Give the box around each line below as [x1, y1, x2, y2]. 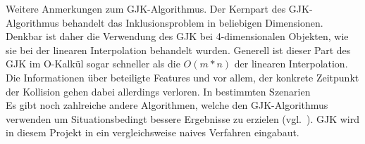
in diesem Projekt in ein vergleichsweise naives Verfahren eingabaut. [6, 125, 299, 140]
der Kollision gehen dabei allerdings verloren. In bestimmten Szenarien [6, 84, 311, 98]
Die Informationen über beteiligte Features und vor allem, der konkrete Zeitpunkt [6, 70, 359, 84]
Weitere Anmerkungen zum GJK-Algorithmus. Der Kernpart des [6, 1, 286, 15]
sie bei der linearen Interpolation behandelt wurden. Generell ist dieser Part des [6, 42, 351, 57]
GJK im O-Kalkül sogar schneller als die [6, 56, 180, 71]
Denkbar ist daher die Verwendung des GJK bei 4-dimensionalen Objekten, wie [6, 29, 349, 44]
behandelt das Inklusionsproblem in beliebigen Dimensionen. [62, 15, 323, 30]
